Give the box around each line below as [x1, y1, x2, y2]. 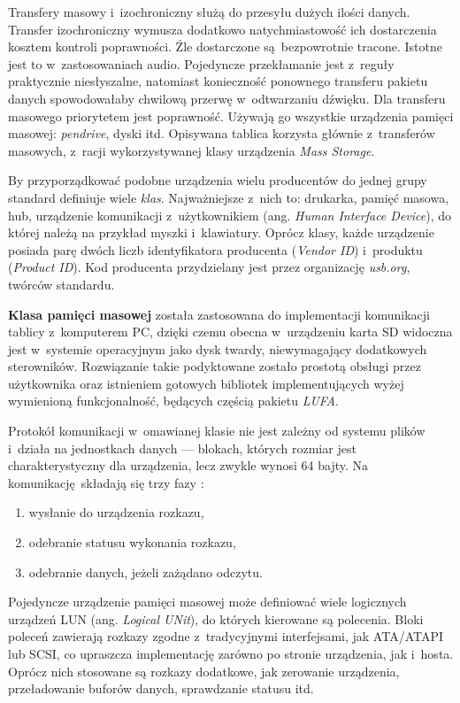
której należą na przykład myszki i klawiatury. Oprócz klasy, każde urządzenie [8, 223, 434, 242]
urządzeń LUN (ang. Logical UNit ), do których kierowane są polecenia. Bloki [8, 609, 424, 628]
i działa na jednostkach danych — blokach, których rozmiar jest [8, 438, 356, 457]
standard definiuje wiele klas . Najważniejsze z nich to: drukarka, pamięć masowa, [8, 188, 449, 206]
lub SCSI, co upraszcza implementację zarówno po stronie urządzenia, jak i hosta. [8, 645, 454, 662]
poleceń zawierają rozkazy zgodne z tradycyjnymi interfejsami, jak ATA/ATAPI [8, 627, 443, 645]
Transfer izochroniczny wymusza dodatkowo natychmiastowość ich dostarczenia [8, 19, 437, 38]
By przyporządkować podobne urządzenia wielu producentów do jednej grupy [8, 171, 427, 189]
